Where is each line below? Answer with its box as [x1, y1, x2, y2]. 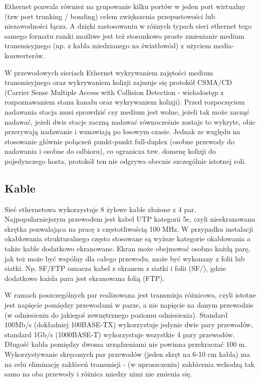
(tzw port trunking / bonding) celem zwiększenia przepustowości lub [5, 11, 215, 21]
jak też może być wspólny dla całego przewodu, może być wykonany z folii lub [5, 253, 245, 263]
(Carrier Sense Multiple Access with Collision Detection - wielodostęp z [5, 86, 224, 97]
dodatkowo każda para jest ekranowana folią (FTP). [5, 272, 165, 283]
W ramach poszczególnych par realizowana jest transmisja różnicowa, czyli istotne [5, 290, 256, 300]
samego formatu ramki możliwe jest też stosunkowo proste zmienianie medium [5, 30, 244, 41]
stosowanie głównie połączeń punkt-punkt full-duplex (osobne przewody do [5, 136, 234, 146]
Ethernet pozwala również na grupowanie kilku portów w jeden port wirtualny [5, 1, 245, 11]
